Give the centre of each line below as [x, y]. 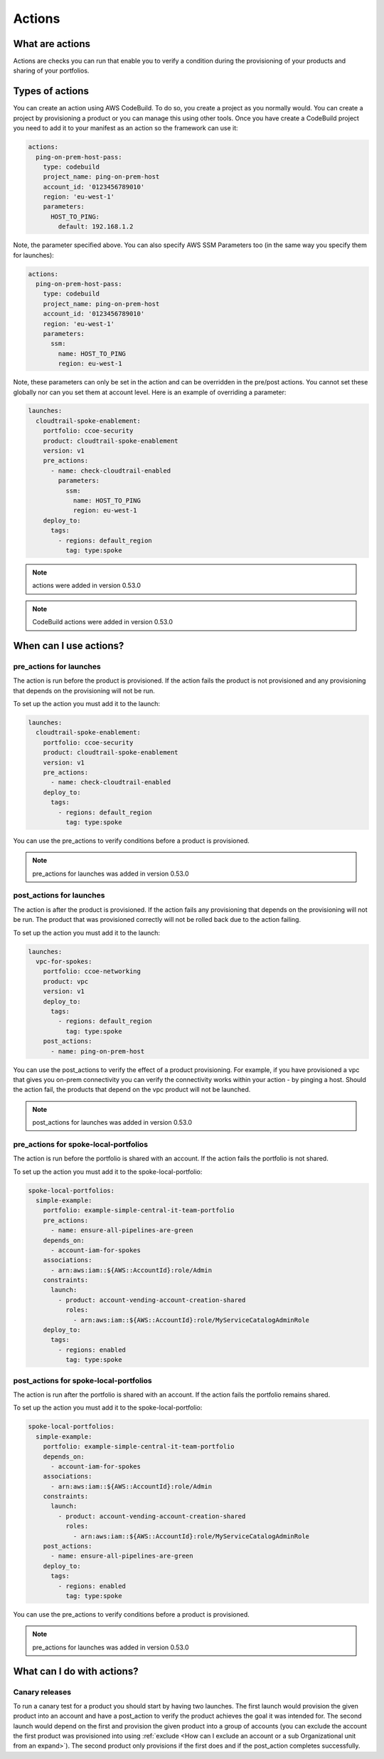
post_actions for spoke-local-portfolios [82, 1380]
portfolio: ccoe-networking [92, 971]
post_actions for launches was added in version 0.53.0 [112, 1123]
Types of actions [51, 91]
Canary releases [42, 1692]
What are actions [52, 44]
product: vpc [66, 981]
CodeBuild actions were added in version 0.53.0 [103, 622]
